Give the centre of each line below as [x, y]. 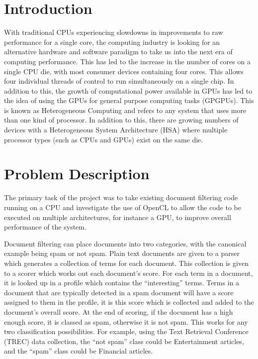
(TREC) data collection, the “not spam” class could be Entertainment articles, [124, 341]
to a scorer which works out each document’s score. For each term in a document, [129, 273]
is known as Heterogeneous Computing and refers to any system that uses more [125, 110]
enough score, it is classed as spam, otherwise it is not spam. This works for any [126, 321]
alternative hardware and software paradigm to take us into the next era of [118, 52]
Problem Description [77, 174]
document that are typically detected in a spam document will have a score [119, 292]
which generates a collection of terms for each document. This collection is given [126, 263]
